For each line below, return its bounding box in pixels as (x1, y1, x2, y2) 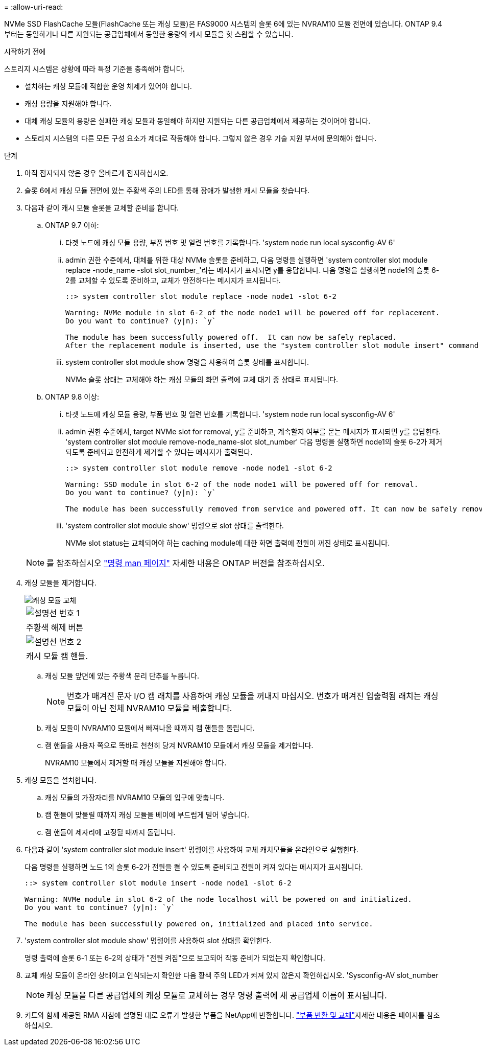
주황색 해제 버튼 (26, 622, 84, 633)
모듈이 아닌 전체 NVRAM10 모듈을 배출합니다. (67, 703, 232, 713)
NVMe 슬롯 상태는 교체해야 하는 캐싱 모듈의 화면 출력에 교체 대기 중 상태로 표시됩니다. (65, 375, 339, 384)
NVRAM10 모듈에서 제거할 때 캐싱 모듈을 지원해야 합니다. (45, 758, 227, 767)
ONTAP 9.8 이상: (45, 392, 100, 401)
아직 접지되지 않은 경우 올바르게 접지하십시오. (25, 169, 168, 177)
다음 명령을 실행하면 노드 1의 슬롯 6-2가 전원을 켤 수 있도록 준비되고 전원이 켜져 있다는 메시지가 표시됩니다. (25, 862, 363, 871)
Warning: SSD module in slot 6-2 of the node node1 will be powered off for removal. (65, 480, 419, 488)
